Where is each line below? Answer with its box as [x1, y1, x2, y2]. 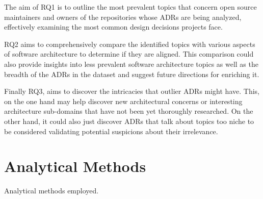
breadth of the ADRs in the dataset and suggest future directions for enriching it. [4, 68, 259, 79]
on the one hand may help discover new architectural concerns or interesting [4, 95, 243, 106]
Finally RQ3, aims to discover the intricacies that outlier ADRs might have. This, [4, 86, 259, 96]
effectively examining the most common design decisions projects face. [4, 21, 223, 32]
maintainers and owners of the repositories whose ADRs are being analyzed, [4, 11, 242, 22]
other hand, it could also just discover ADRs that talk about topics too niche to [4, 115, 254, 126]
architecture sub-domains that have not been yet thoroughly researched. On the [4, 106, 253, 116]
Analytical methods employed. [4, 185, 99, 196]
